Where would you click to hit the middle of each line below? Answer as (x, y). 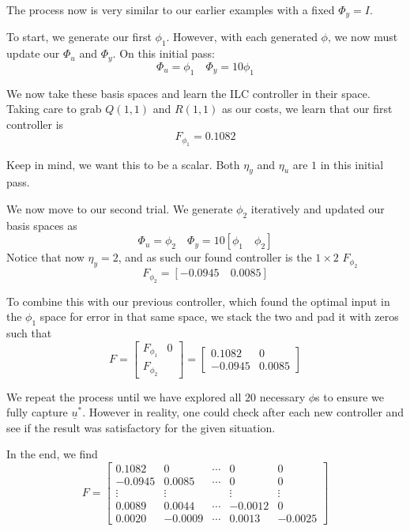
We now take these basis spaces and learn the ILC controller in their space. (188, 93)
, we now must (363, 37)
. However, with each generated (242, 37)
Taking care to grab (54, 109)
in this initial (352, 164)
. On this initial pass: (164, 53)
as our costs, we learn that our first (307, 109)
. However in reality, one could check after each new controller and (243, 412)
